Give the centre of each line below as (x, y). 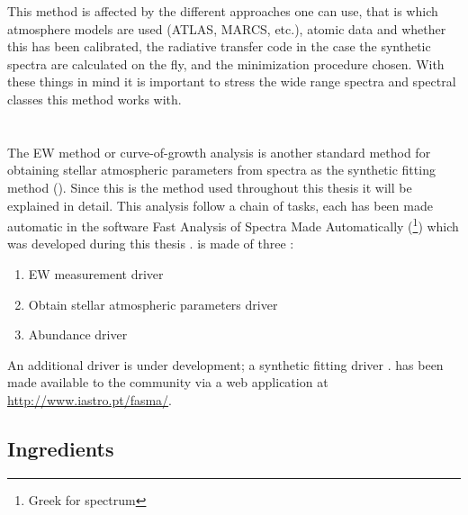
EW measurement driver (96, 273)
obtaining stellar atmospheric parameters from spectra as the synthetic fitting (221, 170)
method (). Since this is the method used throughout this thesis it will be (210, 187)
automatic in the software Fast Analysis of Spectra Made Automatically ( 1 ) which (233, 225)
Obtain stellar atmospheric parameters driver (153, 304)
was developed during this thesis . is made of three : (151, 244)
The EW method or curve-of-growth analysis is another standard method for (219, 152)
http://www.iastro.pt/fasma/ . (90, 399)
